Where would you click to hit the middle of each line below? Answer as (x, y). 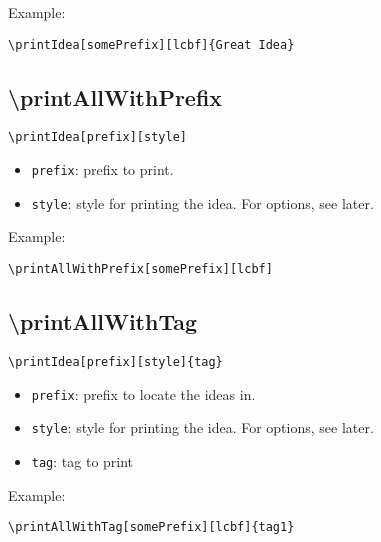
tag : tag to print (82, 460)
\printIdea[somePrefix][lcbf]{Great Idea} (151, 44)
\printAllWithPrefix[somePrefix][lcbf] (140, 269)
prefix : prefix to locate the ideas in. (143, 393)
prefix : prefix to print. (102, 169)
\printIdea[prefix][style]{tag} (115, 361)
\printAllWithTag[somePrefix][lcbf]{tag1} (151, 527)
